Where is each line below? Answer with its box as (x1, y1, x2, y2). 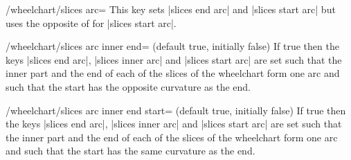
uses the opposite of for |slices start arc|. (6, 15, 177, 30)
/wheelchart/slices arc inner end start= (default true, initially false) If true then (6, 103, 346, 117)
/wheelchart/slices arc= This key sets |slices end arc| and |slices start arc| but (6, 2, 336, 16)
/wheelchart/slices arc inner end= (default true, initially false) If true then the (6, 39, 339, 53)
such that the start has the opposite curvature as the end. (6, 79, 251, 94)
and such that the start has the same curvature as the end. (6, 143, 255, 158)
